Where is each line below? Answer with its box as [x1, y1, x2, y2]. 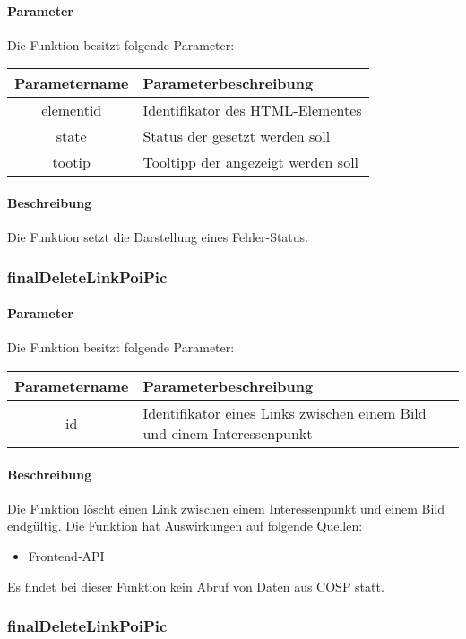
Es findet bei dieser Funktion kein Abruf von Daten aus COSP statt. [7, 576, 384, 595]
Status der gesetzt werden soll [142, 125, 331, 147]
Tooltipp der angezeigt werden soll [142, 151, 359, 173]
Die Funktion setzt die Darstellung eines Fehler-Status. [7, 228, 309, 246]
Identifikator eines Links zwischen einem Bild [142, 402, 427, 424]
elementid [41, 99, 102, 121]
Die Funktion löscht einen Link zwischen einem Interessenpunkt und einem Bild [7, 498, 445, 517]
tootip [52, 151, 91, 173]
